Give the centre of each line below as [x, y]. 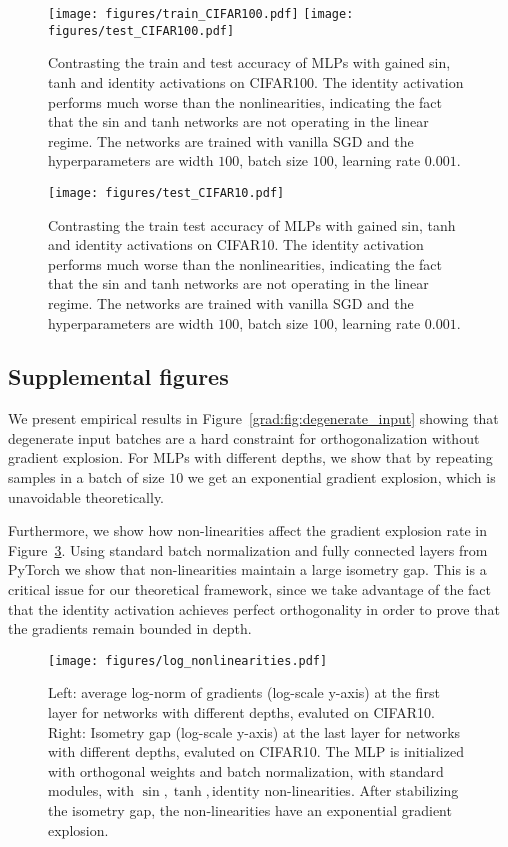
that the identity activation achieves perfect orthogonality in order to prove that [254, 608]
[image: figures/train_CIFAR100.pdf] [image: [201, 14]
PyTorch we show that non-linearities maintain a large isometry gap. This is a [247, 569]
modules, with [91, 790]
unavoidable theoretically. [86, 496]
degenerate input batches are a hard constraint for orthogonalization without [244, 437]
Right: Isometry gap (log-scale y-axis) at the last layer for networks [254, 731]
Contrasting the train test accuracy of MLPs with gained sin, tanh [252, 224]
